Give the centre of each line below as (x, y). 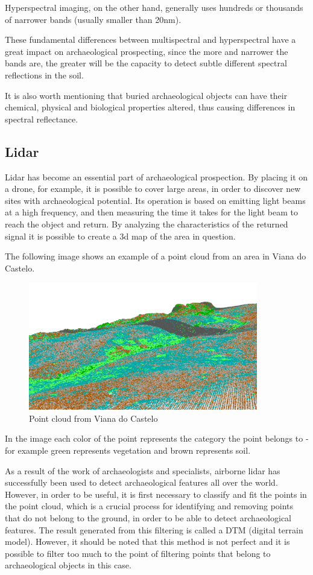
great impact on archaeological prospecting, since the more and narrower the (147, 51)
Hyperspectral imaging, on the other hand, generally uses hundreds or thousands (154, 7)
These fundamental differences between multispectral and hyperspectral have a (150, 40)
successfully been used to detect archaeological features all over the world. (141, 482)
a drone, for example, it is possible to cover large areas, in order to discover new (153, 189)
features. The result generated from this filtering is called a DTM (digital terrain (154, 529)
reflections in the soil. (44, 75)
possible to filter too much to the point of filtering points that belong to (138, 553)
